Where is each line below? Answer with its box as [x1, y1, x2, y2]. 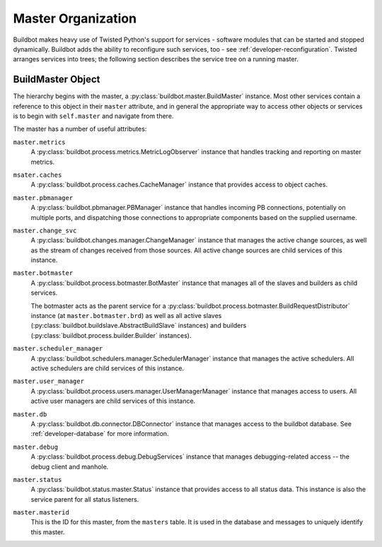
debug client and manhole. [30, 462, 109, 471]
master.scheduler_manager [13, 345, 103, 353]
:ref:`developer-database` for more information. [30, 430, 169, 438]
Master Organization [13, 11, 137, 26]
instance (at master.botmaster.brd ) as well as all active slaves [30, 312, 222, 320]
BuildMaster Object [13, 73, 100, 86]
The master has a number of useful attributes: [13, 124, 147, 134]
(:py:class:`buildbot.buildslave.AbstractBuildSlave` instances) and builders [30, 322, 247, 330]
